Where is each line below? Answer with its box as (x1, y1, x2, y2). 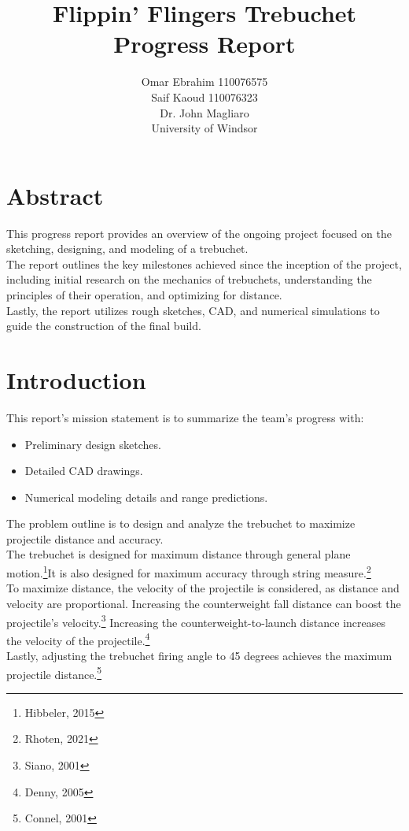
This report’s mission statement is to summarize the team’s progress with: (6, 409, 364, 425)
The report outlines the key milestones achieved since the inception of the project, (6, 255, 402, 272)
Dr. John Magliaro (160, 104, 249, 121)
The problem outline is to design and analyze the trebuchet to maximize (6, 515, 356, 532)
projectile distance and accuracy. (6, 530, 164, 547)
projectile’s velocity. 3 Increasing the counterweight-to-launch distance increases (6, 611, 385, 630)
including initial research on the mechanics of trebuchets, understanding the (6, 271, 372, 288)
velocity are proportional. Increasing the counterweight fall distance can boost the (6, 595, 401, 611)
